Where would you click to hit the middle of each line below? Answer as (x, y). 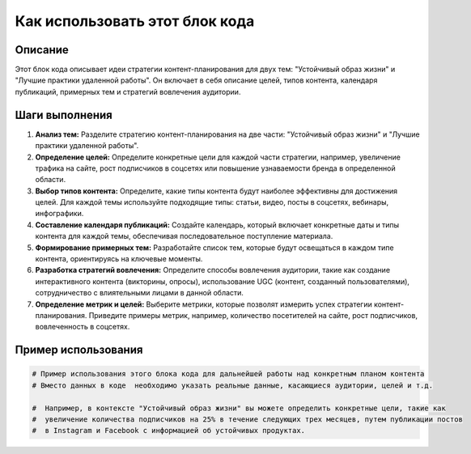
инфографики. (59, 214)
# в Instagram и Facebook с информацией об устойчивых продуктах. (169, 431)
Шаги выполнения (64, 115)
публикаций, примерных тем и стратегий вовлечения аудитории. (128, 91)
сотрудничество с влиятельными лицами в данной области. (140, 293)
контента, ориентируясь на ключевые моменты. (119, 259)
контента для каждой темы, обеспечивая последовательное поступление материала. (184, 236)
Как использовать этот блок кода (135, 21)
